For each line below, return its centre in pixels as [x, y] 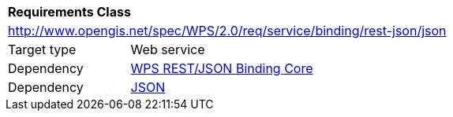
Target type [42, 49]
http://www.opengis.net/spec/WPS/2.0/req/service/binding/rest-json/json [227, 31]
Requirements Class [69, 12]
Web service [168, 49]
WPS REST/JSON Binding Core [222, 68]
